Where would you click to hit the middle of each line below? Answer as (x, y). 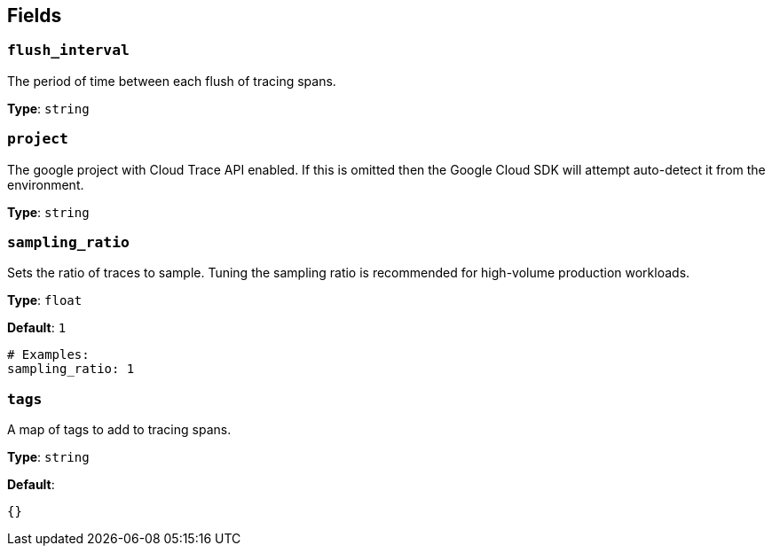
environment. (46, 184)
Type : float (45, 300)
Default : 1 (37, 328)
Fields (35, 16)
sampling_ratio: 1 (71, 369)
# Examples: (48, 355)
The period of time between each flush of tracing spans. (172, 81)
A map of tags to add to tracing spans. (119, 430)
